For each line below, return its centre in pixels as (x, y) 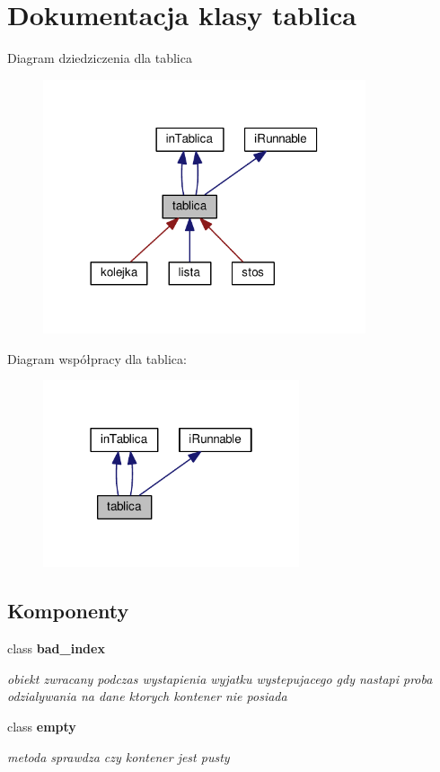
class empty (42, 726)
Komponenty (68, 611)
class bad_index (56, 648)
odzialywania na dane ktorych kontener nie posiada (147, 696)
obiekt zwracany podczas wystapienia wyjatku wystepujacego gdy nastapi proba (220, 678)
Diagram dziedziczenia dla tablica (100, 58)
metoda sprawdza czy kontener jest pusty (119, 756)
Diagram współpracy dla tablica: (97, 358)
